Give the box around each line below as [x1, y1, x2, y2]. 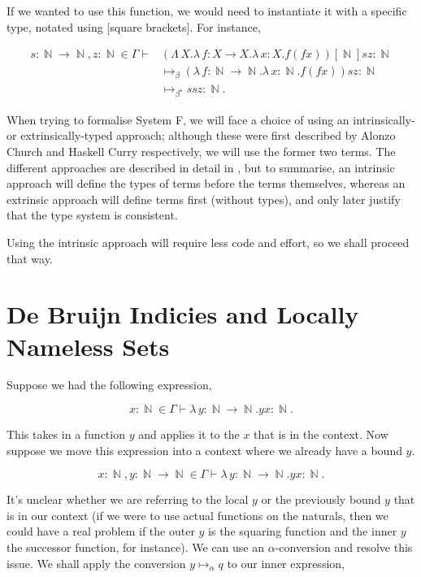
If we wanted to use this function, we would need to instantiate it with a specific [7, 2, 407, 19]
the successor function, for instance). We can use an [7, 539, 265, 556]
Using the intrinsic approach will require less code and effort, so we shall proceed [7, 233, 410, 250]
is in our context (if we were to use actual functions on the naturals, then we [7, 506, 388, 523]
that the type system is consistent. [7, 206, 178, 223]
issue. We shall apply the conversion [7, 554, 186, 571]
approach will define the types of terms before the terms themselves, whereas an [7, 175, 406, 192]
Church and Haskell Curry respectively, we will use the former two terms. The [7, 143, 396, 160]
